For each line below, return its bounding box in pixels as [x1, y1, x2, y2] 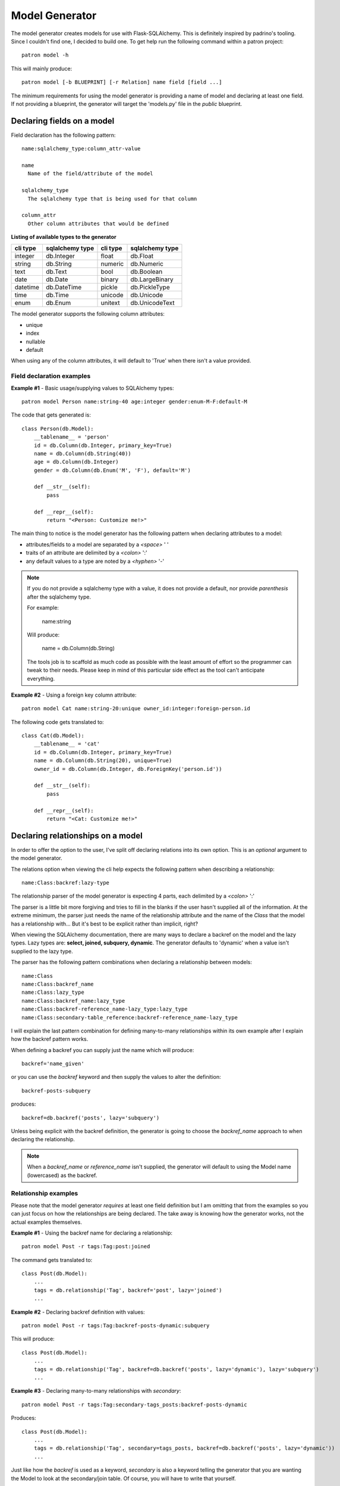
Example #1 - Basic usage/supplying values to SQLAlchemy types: [11, 384, 175, 392]
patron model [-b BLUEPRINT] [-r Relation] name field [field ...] [21, 79, 222, 86]
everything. [27, 675, 55, 682]
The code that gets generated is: [11, 411, 92, 418]
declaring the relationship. [11, 1136, 75, 1143]
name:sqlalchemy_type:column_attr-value [21, 146, 141, 152]
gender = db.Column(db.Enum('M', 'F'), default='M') [33, 467, 191, 474]
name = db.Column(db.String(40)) [33, 450, 132, 457]
